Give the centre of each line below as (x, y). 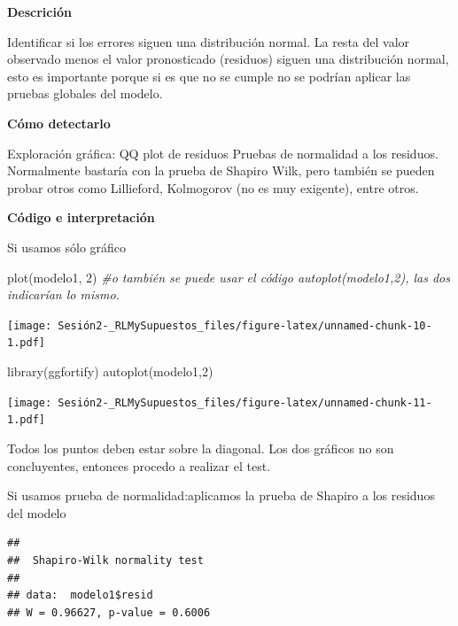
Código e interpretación (81, 217)
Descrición (39, 12)
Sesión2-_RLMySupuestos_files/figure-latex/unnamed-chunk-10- (245, 325)
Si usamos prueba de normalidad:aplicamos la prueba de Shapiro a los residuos (221, 495)
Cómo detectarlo (59, 123)
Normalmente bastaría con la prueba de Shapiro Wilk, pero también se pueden (221, 170)
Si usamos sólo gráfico (67, 247)
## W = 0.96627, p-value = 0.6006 (109, 612)
